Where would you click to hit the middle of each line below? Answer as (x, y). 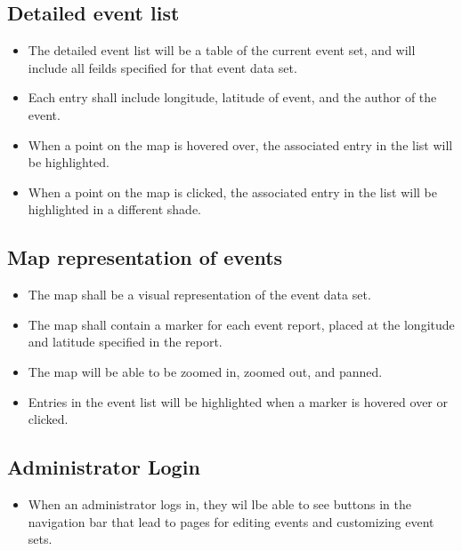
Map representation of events (145, 257)
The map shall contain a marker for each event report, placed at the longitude (241, 324)
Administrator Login (104, 467)
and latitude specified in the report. (125, 342)
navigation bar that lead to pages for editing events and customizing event (231, 521)
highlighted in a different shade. (114, 209)
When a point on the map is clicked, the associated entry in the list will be (233, 192)
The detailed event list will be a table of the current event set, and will (222, 50)
